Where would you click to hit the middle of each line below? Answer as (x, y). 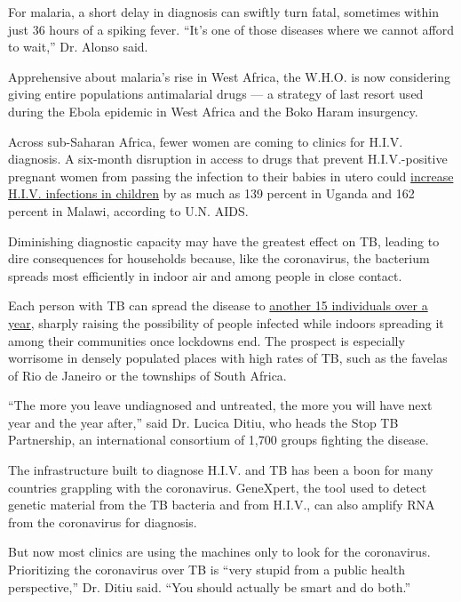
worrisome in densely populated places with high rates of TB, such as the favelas (228, 358)
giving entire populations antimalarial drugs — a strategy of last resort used (216, 94)
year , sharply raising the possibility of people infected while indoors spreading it (226, 322)
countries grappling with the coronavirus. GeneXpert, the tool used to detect (218, 487)
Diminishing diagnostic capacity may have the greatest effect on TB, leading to (224, 241)
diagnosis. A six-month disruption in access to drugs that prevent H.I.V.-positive (228, 159)
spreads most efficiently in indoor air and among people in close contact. (205, 275)
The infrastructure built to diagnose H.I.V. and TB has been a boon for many (221, 470)
